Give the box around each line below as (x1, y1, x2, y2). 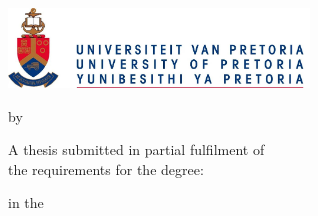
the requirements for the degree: (8, 158, 204, 179)
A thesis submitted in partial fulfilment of (8, 139, 265, 160)
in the (8, 192, 44, 213)
